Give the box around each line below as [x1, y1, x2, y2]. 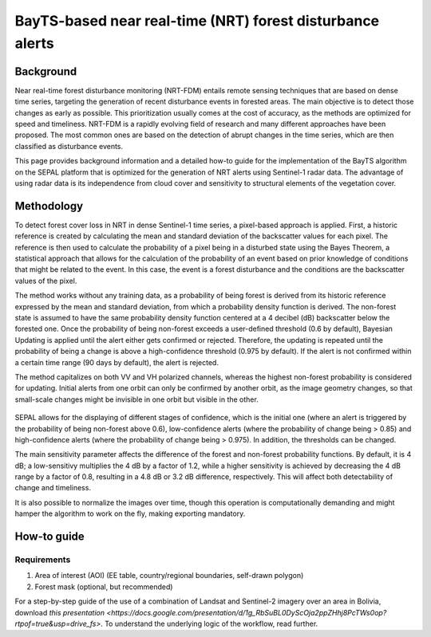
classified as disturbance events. [14, 141, 124, 151]
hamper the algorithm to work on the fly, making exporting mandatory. [14, 509, 246, 518]
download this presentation [14, 608, 105, 617]
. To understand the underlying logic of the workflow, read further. [100, 619, 318, 628]
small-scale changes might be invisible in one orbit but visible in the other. [14, 395, 259, 404]
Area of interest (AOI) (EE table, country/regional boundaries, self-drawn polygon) [34, 571, 304, 580]
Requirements [14, 554, 71, 565]
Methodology [14, 199, 84, 213]
